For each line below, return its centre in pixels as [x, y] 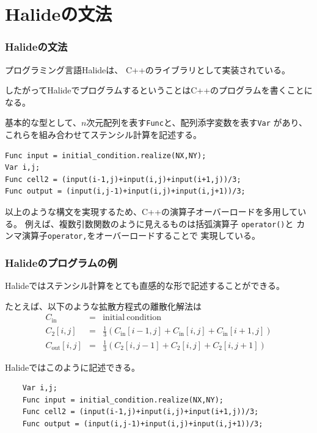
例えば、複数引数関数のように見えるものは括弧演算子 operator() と [159, 223]
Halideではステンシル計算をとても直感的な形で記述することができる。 [145, 286]
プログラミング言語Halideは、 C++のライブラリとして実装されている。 [148, 69]
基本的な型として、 [43, 122]
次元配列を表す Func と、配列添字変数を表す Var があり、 [197, 122]
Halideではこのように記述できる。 [73, 367]
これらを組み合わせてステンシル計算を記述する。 [103, 135]
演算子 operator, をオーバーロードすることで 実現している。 [141, 235]
